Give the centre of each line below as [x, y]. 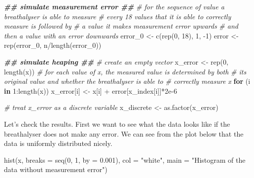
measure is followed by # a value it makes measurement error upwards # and [121, 26]
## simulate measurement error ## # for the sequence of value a [114, 6]
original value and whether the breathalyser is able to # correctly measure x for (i [127, 81]
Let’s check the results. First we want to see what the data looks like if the [117, 124]
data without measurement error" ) [56, 169]
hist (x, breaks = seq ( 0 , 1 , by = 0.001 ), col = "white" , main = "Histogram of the [125, 160]
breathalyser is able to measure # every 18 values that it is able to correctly [118, 16]
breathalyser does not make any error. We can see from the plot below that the [124, 133]
